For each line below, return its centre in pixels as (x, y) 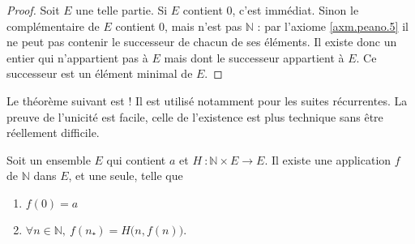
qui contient (136, 159)
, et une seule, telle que (126, 176)
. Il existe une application (328, 159)
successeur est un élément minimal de (100, 73)
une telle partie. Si (122, 10)
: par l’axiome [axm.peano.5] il (333, 26)
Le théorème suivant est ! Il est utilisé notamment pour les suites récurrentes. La (207, 100)
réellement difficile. (53, 133)
